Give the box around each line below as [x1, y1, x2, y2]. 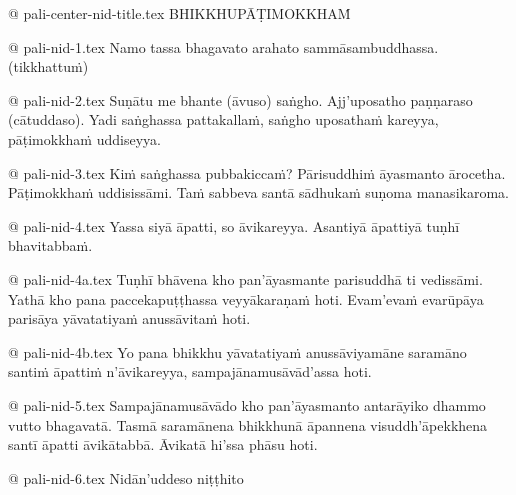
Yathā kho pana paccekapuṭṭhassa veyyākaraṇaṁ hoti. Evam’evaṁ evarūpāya [8, 288, 484, 309]
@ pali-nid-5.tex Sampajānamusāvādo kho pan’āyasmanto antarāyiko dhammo [8, 394, 486, 415]
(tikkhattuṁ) [8, 56, 89, 77]
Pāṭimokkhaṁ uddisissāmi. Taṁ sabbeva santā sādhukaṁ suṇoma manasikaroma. [8, 182, 509, 203]
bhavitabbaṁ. [8, 235, 93, 256]
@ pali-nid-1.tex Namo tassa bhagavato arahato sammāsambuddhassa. [8, 36, 439, 57]
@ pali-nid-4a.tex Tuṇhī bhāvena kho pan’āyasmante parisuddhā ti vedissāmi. [8, 268, 483, 289]
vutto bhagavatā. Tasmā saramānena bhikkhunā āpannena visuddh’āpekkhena [8, 414, 488, 435]
